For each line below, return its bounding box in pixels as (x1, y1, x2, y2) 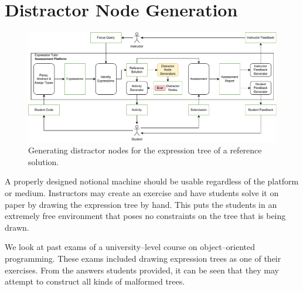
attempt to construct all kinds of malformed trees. (5, 275, 185, 287)
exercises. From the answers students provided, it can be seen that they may (5, 263, 279, 276)
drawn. (5, 221, 29, 233)
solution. (28, 155, 59, 167)
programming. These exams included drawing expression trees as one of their (5, 252, 281, 265)
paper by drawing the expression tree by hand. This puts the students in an (5, 198, 277, 210)
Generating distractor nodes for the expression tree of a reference (28, 144, 262, 156)
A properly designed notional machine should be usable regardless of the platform (5, 175, 299, 187)
